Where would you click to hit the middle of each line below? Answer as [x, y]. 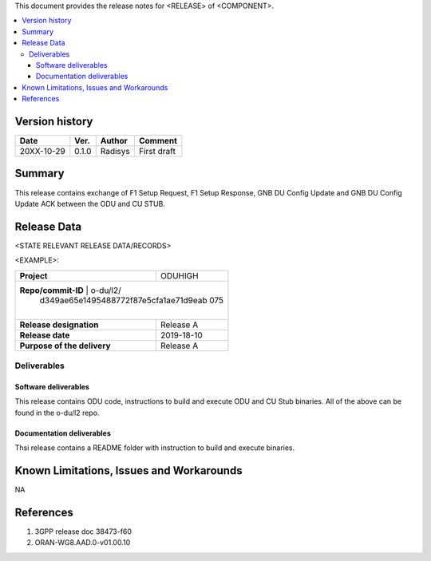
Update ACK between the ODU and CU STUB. [90, 203]
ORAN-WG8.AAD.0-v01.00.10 [83, 543]
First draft [157, 152]
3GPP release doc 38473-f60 [83, 531]
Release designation [59, 325]
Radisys [115, 152]
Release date [45, 335]
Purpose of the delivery [65, 346]
